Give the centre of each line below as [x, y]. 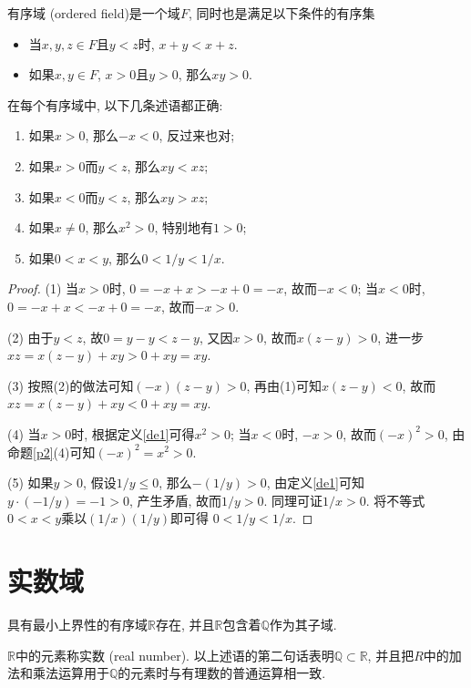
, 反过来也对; [197, 135]
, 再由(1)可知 [284, 385]
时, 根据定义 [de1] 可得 [133, 433]
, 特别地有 [184, 227]
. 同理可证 [293, 500]
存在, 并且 [185, 624]
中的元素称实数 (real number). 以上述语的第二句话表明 [174, 655]
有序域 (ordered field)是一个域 [94, 13]
